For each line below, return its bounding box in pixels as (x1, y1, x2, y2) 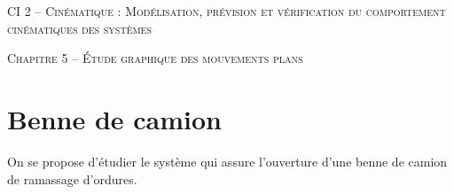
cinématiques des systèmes (7, 19, 152, 37)
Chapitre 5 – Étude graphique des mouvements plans (7, 49, 303, 67)
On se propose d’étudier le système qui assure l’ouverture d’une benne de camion (7, 151, 448, 170)
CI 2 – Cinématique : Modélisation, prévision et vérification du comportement (7, 2, 446, 19)
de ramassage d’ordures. (7, 169, 137, 188)
